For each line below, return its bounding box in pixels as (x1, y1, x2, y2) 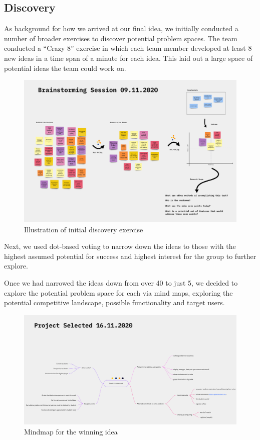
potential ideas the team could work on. (4, 62, 126, 73)
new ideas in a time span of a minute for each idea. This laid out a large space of (4, 52, 253, 63)
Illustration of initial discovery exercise (24, 224, 143, 234)
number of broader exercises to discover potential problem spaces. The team (4, 33, 237, 43)
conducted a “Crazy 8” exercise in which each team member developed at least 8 (4, 43, 252, 53)
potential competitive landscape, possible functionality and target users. (4, 297, 225, 308)
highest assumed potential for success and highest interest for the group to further (4, 250, 256, 261)
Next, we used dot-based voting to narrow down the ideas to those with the (4, 241, 236, 251)
